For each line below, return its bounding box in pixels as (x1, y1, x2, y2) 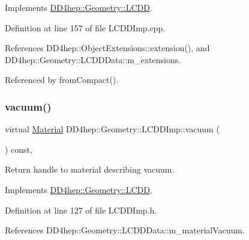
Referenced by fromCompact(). (5, 73, 119, 86)
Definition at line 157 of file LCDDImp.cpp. (5, 21, 166, 34)
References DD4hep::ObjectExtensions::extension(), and (5, 42, 210, 54)
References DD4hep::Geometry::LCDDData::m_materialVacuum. (5, 224, 245, 236)
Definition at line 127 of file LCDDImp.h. (5, 203, 157, 216)
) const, (5, 143, 32, 155)
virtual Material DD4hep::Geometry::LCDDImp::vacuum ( (5, 123, 220, 135)
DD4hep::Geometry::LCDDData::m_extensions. (5, 53, 181, 66)
